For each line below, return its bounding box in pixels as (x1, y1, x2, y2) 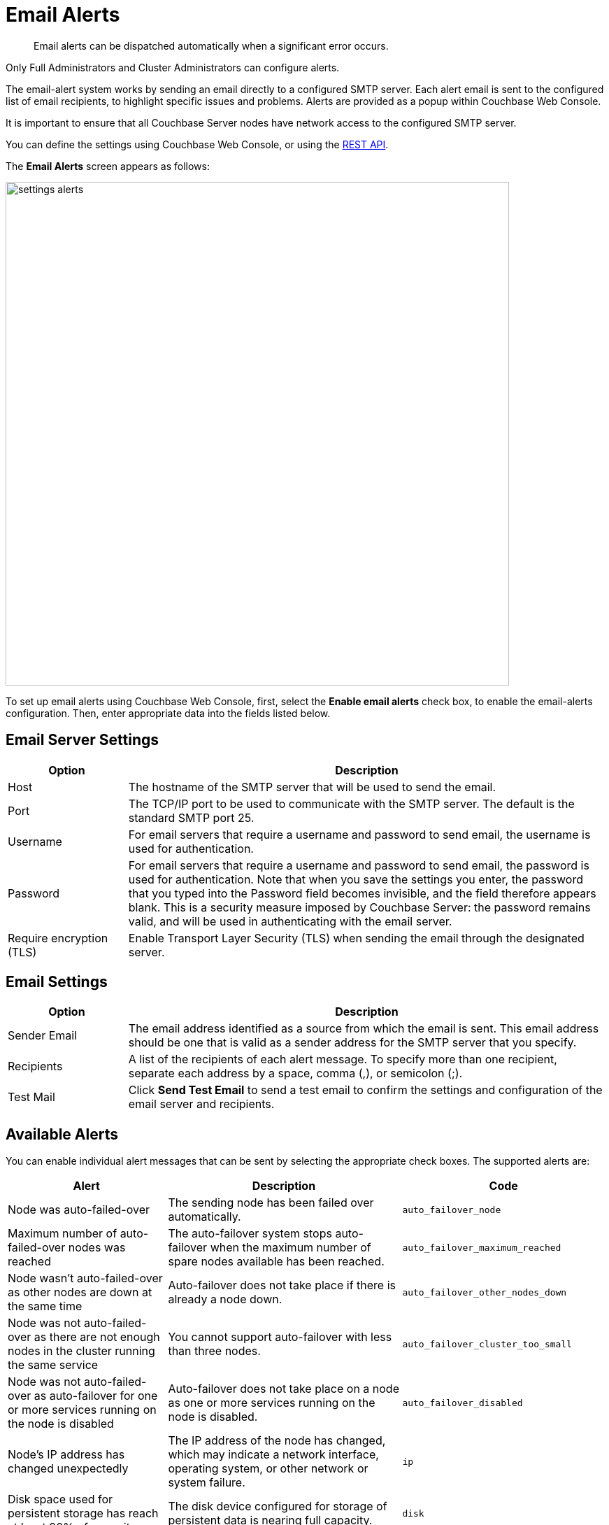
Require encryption (8, 930, 108, 945)
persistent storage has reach (8, 1506, 159, 1521)
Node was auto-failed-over (8, 1203, 150, 1217)
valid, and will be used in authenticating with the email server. (128, 914, 452, 928)
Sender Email (8, 1028, 78, 1043)
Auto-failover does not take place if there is (168, 1278, 396, 1293)
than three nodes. (168, 1344, 261, 1359)
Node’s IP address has (8, 1447, 125, 1462)
